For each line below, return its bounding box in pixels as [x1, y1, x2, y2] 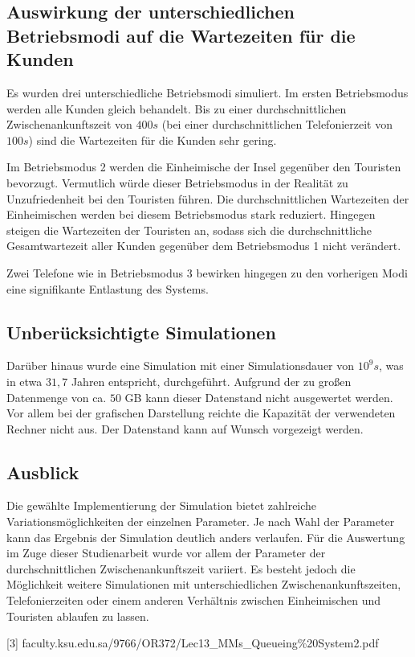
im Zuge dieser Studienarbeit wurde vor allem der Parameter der [6, 544, 326, 561]
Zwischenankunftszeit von [6, 116, 132, 133]
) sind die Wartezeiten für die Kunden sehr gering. [28, 131, 277, 148]
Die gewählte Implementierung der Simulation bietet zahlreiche [6, 497, 317, 514]
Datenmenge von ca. [6, 388, 107, 405]
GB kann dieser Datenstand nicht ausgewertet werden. [124, 388, 393, 405]
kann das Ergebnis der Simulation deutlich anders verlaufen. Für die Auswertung [6, 528, 405, 545]
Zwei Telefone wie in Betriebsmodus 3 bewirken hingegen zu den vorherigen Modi [6, 264, 408, 281]
